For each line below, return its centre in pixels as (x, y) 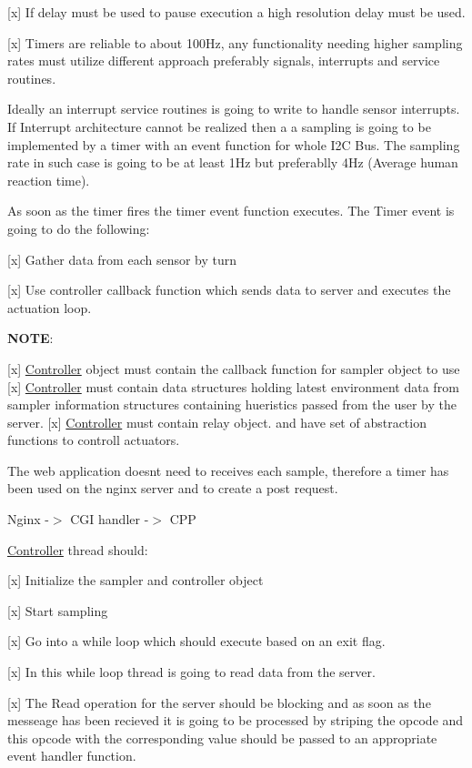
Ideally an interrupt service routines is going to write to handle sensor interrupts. (234, 109)
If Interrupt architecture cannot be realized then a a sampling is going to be (219, 126)
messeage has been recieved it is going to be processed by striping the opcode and (236, 720)
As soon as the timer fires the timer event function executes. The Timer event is (231, 211)
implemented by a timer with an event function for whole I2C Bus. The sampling (234, 144)
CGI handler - (110, 519)
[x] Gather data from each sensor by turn (122, 259)
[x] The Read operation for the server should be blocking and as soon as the (219, 702)
